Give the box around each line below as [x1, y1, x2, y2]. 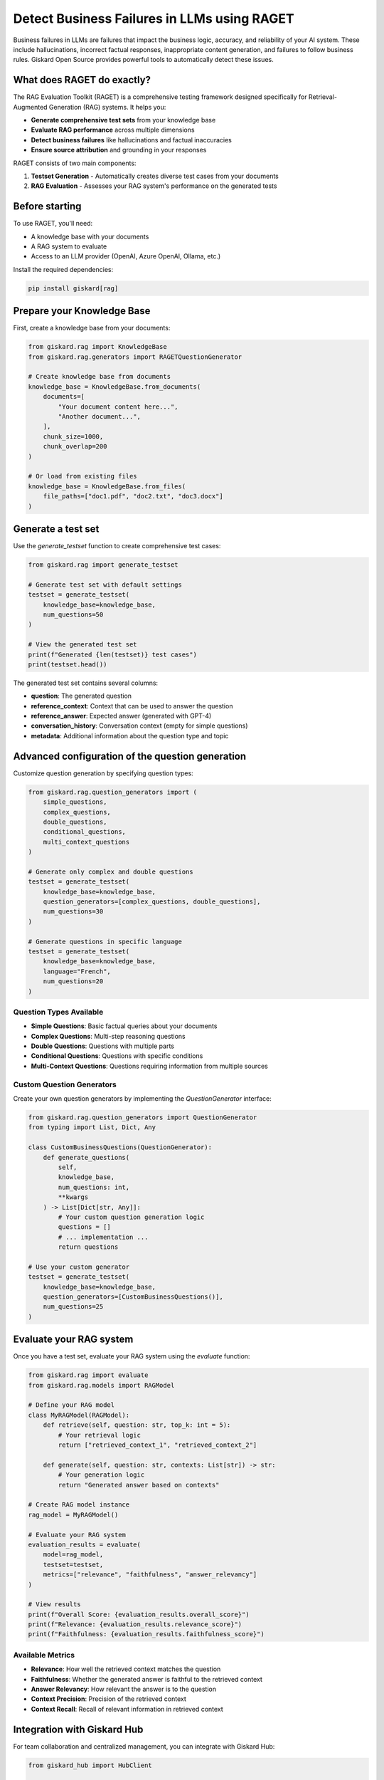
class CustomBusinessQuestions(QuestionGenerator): [28, 1143, 213, 1151]
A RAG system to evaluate [31, 242, 107, 251]
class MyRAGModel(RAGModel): [28, 1410, 130, 1419]
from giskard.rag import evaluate [28, 1371, 149, 1379]
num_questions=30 [43, 908, 104, 916]
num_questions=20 [43, 978, 104, 985]
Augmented [13, 103, 48, 111]
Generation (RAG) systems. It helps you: [48, 103, 166, 111]
